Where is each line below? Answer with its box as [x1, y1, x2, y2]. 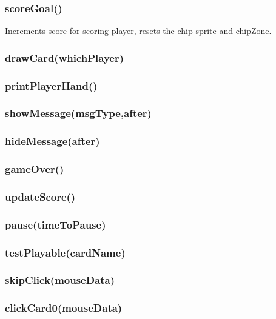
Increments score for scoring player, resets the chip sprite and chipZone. [5, 24, 272, 37]
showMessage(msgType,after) [5, 106, 152, 121]
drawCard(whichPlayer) [5, 50, 124, 65]
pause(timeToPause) [5, 217, 106, 232]
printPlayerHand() [5, 78, 98, 93]
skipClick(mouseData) [5, 272, 115, 287]
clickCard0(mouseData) [5, 300, 123, 315]
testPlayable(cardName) [5, 244, 126, 260]
